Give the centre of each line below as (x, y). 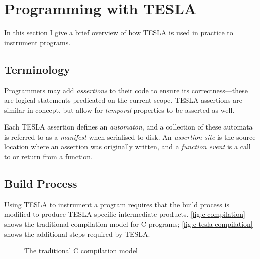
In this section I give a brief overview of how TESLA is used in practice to (119, 32)
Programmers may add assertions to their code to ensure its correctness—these (126, 90)
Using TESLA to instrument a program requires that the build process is (117, 204)
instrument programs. (37, 42)
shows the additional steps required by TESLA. (77, 234)
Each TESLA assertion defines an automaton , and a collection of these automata (128, 127)
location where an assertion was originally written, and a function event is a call (127, 146)
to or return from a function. (48, 156)
